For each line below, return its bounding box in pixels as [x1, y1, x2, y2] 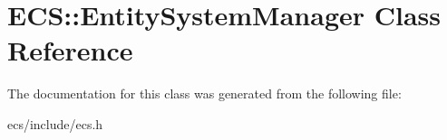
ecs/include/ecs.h [7, 114, 103, 133]
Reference [7, 32, 133, 69]
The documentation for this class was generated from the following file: [7, 84, 402, 103]
